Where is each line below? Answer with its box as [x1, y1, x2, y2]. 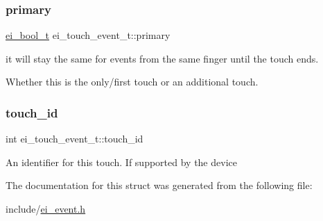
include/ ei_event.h [6, 202, 86, 215]
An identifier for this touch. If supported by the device [6, 154, 237, 169]
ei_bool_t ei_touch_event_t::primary [6, 28, 171, 42]
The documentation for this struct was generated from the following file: [6, 178, 313, 193]
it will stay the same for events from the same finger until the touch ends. [6, 51, 319, 65]
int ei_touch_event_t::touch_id [6, 131, 143, 146]
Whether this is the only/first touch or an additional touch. [6, 74, 259, 89]
